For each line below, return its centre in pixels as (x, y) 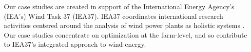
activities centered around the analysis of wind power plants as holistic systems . (124, 25)
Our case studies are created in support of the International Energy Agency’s (119, 6)
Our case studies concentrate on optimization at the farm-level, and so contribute (125, 34)
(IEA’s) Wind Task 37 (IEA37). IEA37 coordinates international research (114, 16)
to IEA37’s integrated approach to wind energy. (75, 44)
